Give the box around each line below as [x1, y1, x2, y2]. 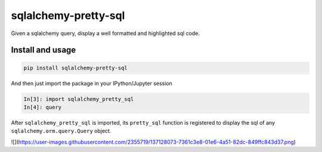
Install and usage [11, 45, 76, 55]
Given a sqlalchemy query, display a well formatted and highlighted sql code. [11, 30, 200, 37]
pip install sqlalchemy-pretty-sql [23, 64, 128, 71]
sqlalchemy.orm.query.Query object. [11, 128, 112, 135]
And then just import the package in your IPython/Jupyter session [11, 80, 173, 87]
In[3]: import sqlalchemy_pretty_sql [23, 96, 134, 102]
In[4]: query [23, 104, 62, 110]
